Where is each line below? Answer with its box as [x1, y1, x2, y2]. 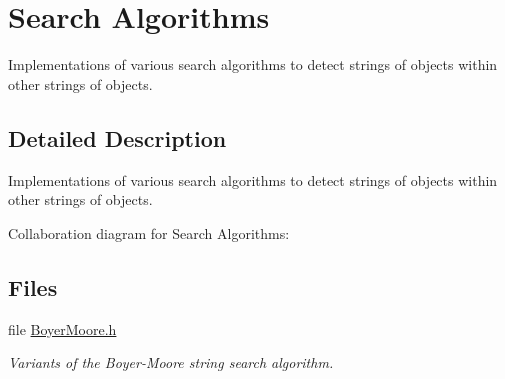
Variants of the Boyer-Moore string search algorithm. [8, 352, 334, 373]
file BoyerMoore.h [8, 318, 117, 339]
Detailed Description [8, 122, 227, 153]
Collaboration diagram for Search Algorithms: [8, 222, 290, 243]
